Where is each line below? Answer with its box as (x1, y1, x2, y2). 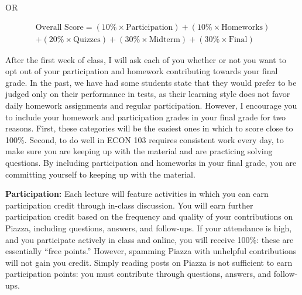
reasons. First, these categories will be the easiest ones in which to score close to (5, 122, 293, 134)
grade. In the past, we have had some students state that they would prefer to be (5, 76, 297, 88)
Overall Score (35, 23, 84, 32)
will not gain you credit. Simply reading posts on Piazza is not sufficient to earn (5, 256, 293, 268)
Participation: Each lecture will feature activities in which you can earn (5, 188, 269, 200)
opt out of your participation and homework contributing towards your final (5, 65, 278, 77)
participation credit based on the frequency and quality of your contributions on (5, 210, 293, 223)
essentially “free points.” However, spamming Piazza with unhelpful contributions (5, 245, 297, 257)
